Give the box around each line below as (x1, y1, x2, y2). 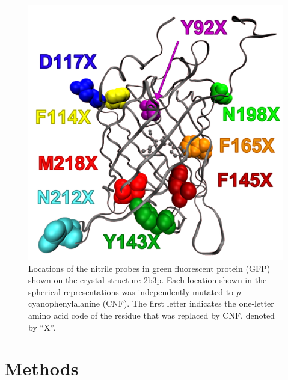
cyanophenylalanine (28, 297, 100, 310)
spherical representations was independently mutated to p (28, 285, 241, 298)
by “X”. (28, 320, 56, 333)
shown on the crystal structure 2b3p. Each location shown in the (28, 274, 267, 286)
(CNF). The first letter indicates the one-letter (102, 297, 274, 310)
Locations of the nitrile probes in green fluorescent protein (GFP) (28, 262, 271, 274)
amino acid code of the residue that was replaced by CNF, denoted (28, 308, 275, 321)
